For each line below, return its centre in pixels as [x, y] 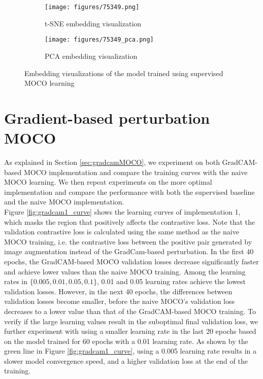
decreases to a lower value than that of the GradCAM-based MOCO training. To [130, 311]
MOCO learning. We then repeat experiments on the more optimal [108, 182]
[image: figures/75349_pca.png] [99, 40]
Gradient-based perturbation [107, 117]
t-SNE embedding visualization [93, 23]
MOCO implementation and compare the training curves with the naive [136, 172]
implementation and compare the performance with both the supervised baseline [129, 192]
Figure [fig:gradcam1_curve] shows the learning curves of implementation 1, [122, 211]
